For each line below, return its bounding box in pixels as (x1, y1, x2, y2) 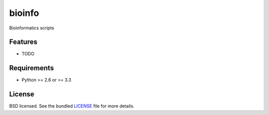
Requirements (9, 64, 54, 72)
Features (9, 38, 37, 46)
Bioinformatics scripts (9, 25, 54, 31)
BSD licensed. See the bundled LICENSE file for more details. (9, 103, 134, 109)
